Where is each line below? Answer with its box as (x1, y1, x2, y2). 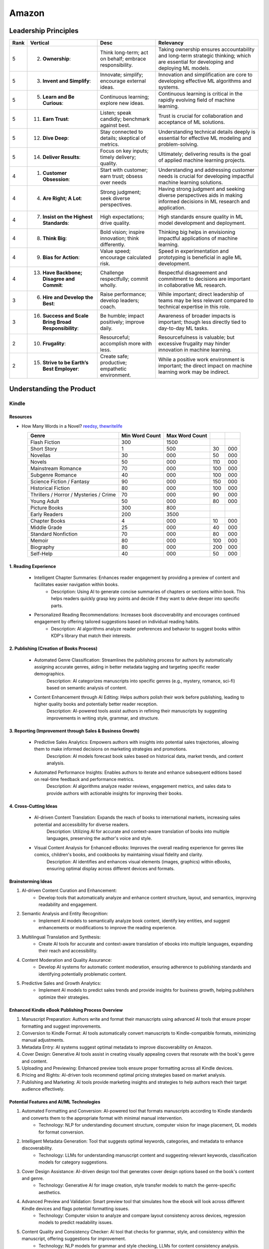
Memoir (30, 537, 48, 544)
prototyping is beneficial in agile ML (158, 254, 243, 261)
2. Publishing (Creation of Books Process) (9, 645, 98, 651)
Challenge (100, 269, 124, 276)
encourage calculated (100, 254, 151, 261)
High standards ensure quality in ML (158, 213, 244, 220)
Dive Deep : (42, 135, 69, 142)
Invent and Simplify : (42, 77, 91, 84)
